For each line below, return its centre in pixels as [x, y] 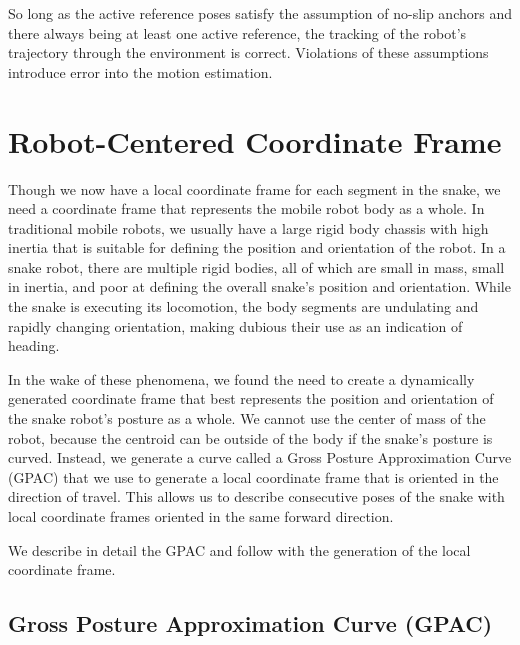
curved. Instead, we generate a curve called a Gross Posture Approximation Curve [260, 457]
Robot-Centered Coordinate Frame [255, 140]
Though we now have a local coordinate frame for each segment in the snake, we [254, 188]
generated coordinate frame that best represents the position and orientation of [251, 398]
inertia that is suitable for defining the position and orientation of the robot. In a [257, 247]
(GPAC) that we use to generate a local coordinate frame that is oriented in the [253, 476]
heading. [34, 345]
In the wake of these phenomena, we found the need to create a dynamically [241, 378]
